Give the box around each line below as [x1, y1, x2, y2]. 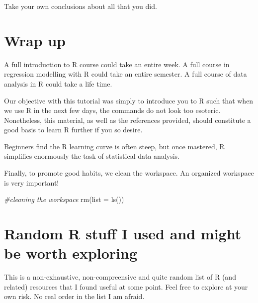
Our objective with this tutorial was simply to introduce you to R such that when [4, 95, 254, 105]
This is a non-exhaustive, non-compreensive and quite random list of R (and [4, 272, 236, 282]
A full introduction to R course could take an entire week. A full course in [4, 59, 230, 69]
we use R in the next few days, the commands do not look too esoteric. [4, 105, 221, 115]
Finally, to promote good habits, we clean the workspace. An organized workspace [4, 168, 254, 178]
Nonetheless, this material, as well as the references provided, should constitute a [4, 114, 251, 125]
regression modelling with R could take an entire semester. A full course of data [4, 69, 247, 79]
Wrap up [4, 30, 66, 50]
